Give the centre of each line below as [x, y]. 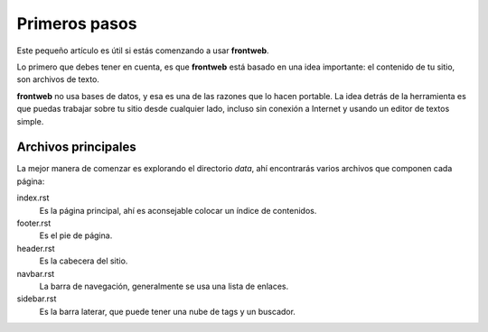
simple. [30, 121]
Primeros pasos [77, 23]
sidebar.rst [37, 299]
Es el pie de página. [76, 235]
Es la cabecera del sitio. [84, 261]
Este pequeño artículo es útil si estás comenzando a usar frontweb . [143, 51]
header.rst [36, 248]
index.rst [33, 198]
